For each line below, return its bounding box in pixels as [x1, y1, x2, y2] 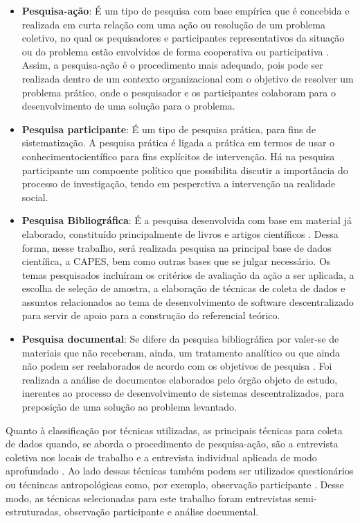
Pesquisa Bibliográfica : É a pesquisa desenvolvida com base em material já [21, 213, 352, 228]
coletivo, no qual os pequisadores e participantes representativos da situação [21, 31, 345, 45]
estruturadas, [6, 504, 62, 519]
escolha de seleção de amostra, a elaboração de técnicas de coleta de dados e [21, 281, 345, 295]
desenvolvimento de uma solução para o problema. [21, 98, 235, 113]
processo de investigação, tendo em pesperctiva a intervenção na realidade [21, 176, 336, 191]
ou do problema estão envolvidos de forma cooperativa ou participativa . [21, 44, 330, 58]
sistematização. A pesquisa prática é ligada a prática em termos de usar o [21, 135, 335, 150]
